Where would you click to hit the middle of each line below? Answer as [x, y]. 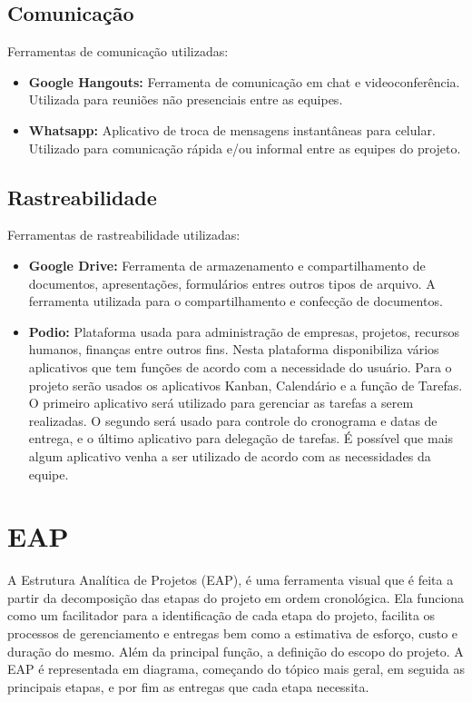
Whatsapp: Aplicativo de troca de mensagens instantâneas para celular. [232, 129]
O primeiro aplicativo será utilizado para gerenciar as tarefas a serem [221, 403]
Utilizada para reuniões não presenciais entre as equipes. [186, 99]
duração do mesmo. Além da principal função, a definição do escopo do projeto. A [236, 651]
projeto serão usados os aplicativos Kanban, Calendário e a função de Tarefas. [246, 385]
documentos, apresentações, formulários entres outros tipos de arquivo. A [232, 283]
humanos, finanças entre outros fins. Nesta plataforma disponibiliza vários [234, 349]
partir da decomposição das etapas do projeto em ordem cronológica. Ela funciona [236, 597]
